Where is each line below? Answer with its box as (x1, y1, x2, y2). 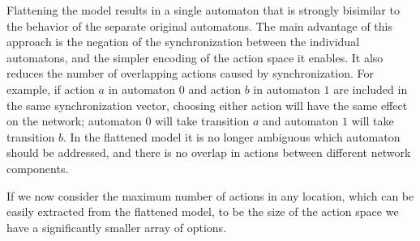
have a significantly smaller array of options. (6, 218, 227, 235)
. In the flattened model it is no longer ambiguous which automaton (62, 128, 401, 145)
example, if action (6, 80, 95, 97)
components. (6, 159, 69, 176)
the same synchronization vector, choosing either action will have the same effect (6, 96, 408, 113)
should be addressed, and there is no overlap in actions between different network (6, 144, 411, 161)
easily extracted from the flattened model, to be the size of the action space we (6, 203, 399, 220)
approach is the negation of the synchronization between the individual (6, 33, 360, 50)
